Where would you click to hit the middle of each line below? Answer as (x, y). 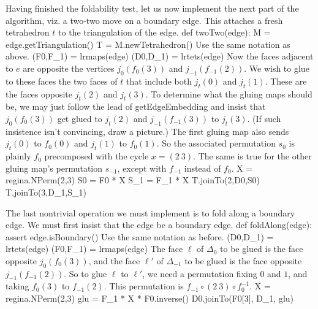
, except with (142, 168)
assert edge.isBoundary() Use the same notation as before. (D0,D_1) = (140, 236)
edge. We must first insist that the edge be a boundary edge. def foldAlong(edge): (159, 225)
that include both (159, 81)
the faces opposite (39, 93)
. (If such (264, 118)
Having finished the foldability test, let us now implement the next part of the (152, 8)
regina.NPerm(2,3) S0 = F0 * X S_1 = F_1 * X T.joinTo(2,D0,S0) (133, 180)
